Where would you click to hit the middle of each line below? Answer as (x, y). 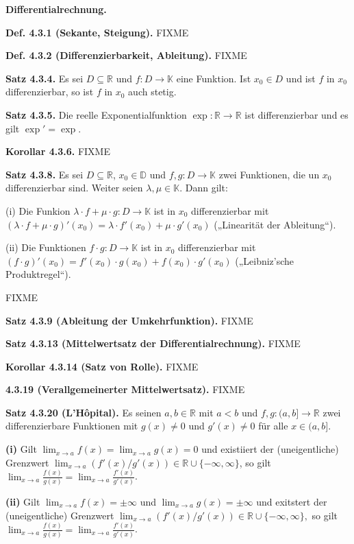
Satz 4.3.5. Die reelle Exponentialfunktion (96, 114)
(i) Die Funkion (38, 210)
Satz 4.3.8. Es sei (45, 174)
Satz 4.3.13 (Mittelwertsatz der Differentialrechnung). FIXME (153, 343)
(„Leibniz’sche (265, 260)
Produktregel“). (38, 274)
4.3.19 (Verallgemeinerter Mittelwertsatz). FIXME (125, 389)
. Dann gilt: (204, 188)
